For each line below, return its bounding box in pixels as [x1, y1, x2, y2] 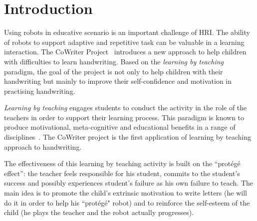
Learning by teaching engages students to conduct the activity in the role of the [4, 102, 247, 113]
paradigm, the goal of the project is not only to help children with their [4, 66, 223, 76]
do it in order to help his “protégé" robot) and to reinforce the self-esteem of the [4, 197, 250, 208]
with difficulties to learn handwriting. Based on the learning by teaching [4, 56, 224, 66]
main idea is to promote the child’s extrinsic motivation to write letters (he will [4, 188, 247, 198]
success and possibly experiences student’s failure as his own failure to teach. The [4, 178, 254, 188]
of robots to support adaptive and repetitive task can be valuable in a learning [4, 36, 245, 47]
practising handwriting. [4, 85, 75, 96]
